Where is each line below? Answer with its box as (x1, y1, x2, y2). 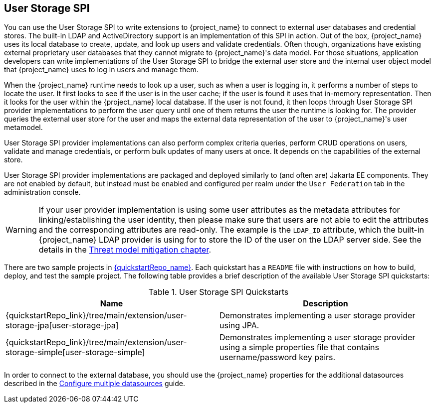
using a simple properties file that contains (219, 342, 379, 353)
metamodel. (4, 123, 43, 132)
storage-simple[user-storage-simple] (5, 347, 145, 358)
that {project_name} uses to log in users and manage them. (4, 65, 199, 74)
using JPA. (219, 320, 259, 331)
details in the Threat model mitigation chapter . (38, 245, 212, 255)
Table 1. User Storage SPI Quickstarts (148, 287, 289, 297)
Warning (5, 225, 37, 235)
